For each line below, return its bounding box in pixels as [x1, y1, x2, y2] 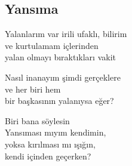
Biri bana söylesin [5, 114, 70, 127]
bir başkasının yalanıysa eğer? [5, 94, 114, 107]
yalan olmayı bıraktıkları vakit [5, 51, 116, 63]
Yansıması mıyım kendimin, [5, 126, 106, 139]
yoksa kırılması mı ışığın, [5, 137, 96, 150]
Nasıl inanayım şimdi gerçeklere [5, 70, 121, 83]
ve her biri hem [5, 82, 61, 95]
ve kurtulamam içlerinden [5, 39, 99, 51]
